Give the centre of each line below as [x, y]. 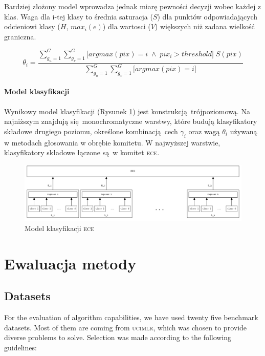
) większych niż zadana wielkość [205, 26]
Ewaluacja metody [70, 263]
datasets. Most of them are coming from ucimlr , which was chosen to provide [126, 327]
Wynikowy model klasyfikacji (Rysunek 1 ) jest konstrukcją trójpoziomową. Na [127, 111]
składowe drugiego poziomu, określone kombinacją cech [91, 131]
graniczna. [20, 36]
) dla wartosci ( [127, 26]
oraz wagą [204, 131]
